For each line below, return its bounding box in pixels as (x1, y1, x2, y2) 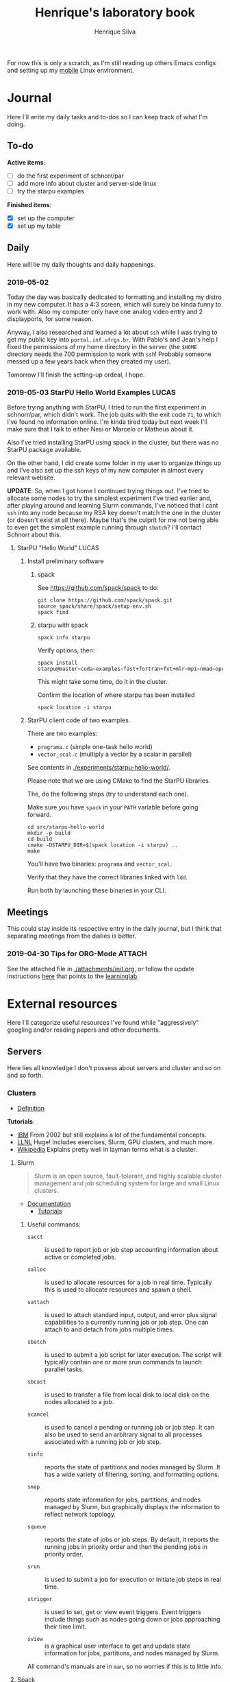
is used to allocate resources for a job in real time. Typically (44, 1278, 212, 1286)
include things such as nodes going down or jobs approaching (44, 1615, 220, 1623)
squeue (27, 1523, 47, 1530)
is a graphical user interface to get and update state (44, 1642, 191, 1650)
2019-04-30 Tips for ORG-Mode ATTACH (7, 949, 147, 958)
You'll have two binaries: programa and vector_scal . (27, 860, 172, 868)
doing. (7, 120, 25, 128)
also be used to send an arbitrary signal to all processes (44, 1430, 203, 1438)
